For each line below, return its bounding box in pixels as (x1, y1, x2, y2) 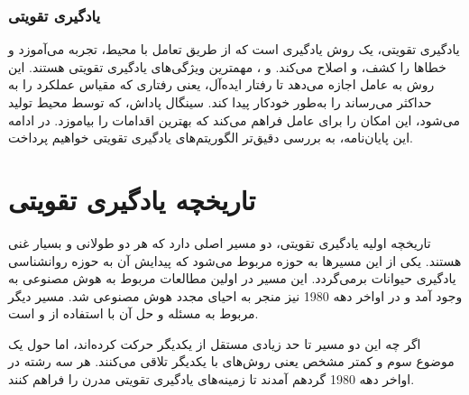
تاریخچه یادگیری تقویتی (8, 180, 256, 217)
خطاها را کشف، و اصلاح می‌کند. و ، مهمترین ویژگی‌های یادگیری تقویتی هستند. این (8, 57, 446, 76)
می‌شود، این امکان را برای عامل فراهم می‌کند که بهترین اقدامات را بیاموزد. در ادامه (8, 110, 460, 129)
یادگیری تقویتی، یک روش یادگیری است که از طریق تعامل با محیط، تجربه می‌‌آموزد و (8, 40, 460, 59)
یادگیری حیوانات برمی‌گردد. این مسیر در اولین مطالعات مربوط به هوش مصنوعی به (8, 269, 456, 288)
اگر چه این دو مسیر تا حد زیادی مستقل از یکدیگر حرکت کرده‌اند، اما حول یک (8, 334, 421, 353)
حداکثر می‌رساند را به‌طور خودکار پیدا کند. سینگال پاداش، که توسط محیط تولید (8, 93, 432, 111)
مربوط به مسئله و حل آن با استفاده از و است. (8, 304, 259, 323)
